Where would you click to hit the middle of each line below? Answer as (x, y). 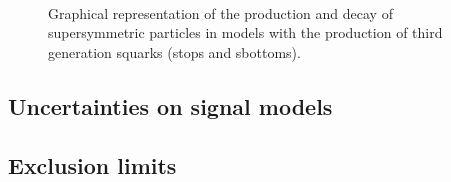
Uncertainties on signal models (170, 105)
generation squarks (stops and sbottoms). (174, 51)
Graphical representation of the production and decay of (220, 12)
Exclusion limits (92, 164)
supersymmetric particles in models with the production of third (245, 32)
